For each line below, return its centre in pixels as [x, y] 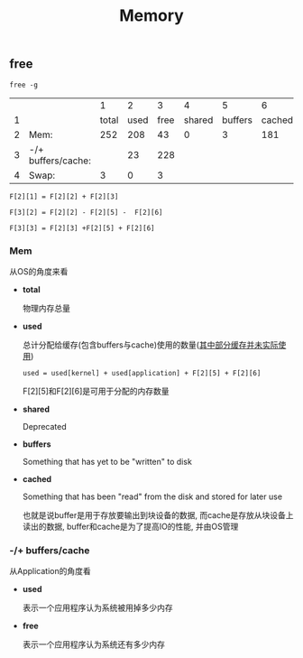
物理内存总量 [46, 308]
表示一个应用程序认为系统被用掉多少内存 [97, 608]
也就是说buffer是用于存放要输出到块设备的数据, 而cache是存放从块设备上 [158, 514]
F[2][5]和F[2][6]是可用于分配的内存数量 [96, 391]
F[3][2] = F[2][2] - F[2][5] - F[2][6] [87, 212]
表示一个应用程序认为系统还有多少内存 [93, 644]
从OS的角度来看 [39, 271]
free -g [24, 85]
